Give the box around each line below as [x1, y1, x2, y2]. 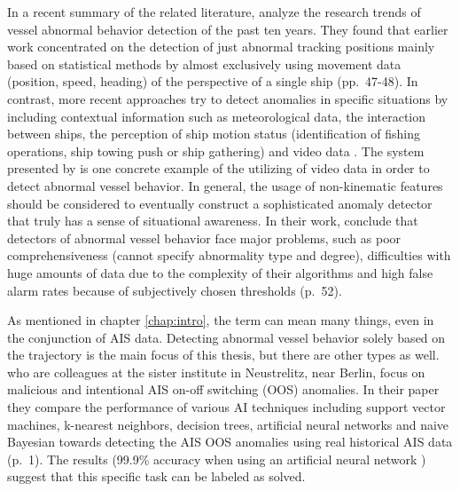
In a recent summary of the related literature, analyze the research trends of [7, 3, 421, 20]
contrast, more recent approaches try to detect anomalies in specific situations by [7, 89, 448, 107]
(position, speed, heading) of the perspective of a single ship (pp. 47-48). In [7, 72, 418, 91]
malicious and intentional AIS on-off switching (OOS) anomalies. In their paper [7, 380, 440, 399]
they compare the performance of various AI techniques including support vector [7, 398, 446, 416]
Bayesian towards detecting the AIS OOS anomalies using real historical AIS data [7, 432, 453, 451]
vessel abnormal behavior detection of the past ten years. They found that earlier [7, 20, 448, 38]
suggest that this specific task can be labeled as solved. [7, 467, 306, 486]
